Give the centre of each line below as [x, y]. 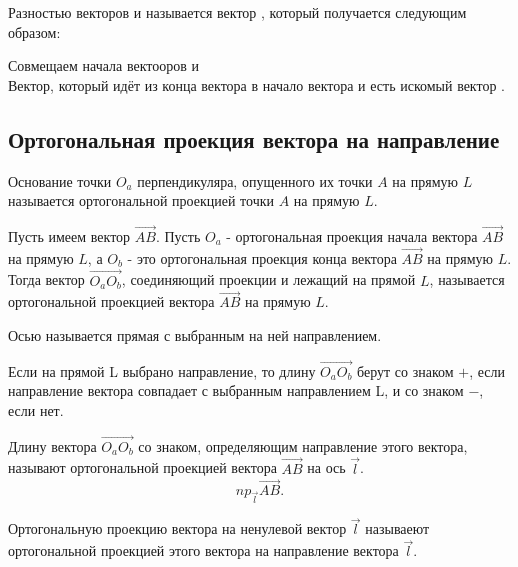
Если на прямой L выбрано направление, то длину [162, 370]
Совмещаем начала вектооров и [103, 65]
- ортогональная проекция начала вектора [352, 235]
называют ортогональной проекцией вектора [142, 467]
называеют [397, 528]
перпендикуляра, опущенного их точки [255, 180]
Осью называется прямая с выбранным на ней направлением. [195, 335]
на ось [326, 467]
